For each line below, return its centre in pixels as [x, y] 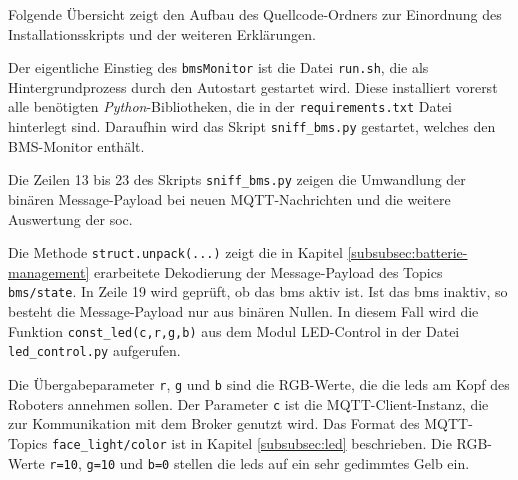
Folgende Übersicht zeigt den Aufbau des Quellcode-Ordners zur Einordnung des [255, 14]
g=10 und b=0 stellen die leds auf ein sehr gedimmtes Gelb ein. [278, 462]
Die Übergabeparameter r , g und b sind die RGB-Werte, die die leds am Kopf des [259, 384]
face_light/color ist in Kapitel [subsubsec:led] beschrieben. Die [252, 442]
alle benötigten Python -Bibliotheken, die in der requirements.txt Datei [230, 106]
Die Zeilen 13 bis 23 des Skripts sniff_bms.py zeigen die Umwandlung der [237, 179]
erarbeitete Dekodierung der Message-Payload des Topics [268, 271]
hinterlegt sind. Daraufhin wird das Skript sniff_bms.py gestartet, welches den [252, 126]
